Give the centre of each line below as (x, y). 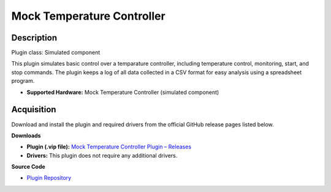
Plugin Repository (49, 178)
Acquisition (34, 109)
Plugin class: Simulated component (56, 53)
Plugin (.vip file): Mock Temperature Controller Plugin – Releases (109, 147)
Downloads (26, 136)
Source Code (28, 167)
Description (34, 38)
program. (23, 81)
